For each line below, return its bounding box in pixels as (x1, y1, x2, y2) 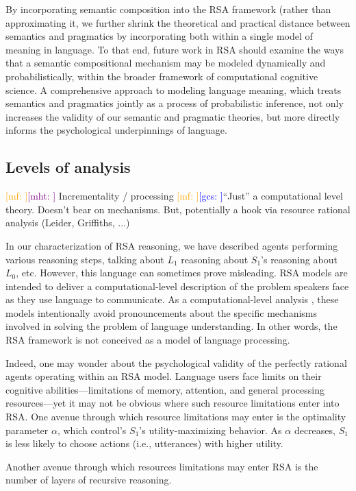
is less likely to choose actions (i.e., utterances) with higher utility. (5, 436, 283, 451)
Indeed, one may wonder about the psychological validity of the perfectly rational (5, 355, 347, 370)
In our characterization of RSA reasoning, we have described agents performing (5, 238, 338, 252)
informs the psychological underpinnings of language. (5, 123, 227, 137)
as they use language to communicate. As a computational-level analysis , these (5, 292, 339, 307)
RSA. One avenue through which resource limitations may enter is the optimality (5, 409, 346, 424)
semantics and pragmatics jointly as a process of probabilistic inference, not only (5, 96, 344, 110)
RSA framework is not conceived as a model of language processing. (5, 333, 290, 347)
